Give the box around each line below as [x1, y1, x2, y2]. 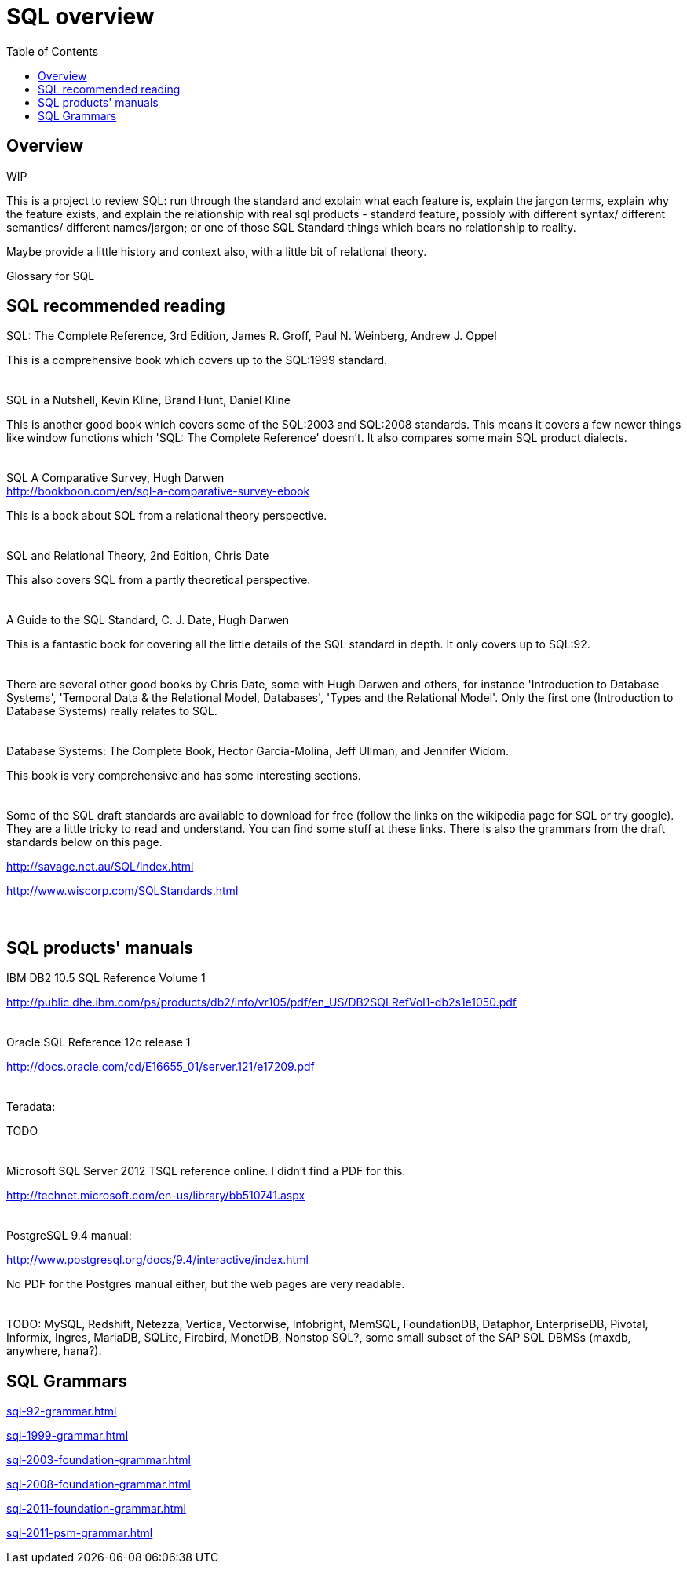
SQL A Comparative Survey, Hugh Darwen [6, 471, 225, 485]
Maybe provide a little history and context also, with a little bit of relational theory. [6, 244, 427, 258]
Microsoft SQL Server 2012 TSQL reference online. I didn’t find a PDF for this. [6, 1164, 406, 1178]
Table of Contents [6, 44, 99, 58]
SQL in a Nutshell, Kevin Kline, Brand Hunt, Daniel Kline [6, 393, 291, 407]
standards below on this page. [6, 835, 163, 849]
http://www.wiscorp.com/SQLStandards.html [6, 884, 239, 898]
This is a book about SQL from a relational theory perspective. [6, 509, 327, 523]
